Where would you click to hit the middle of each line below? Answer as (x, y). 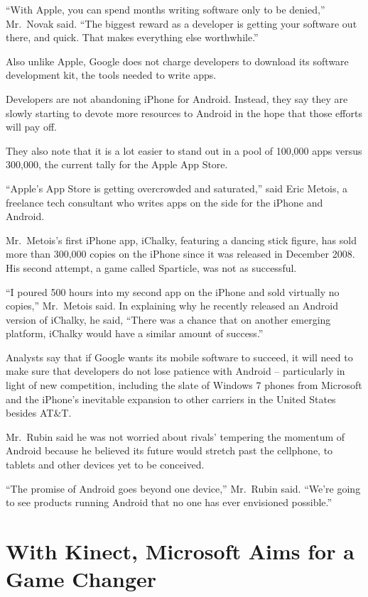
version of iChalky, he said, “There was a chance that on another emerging (168, 319)
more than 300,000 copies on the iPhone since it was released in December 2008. (180, 254)
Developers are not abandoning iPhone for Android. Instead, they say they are (177, 98)
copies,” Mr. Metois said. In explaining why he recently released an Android (172, 306)
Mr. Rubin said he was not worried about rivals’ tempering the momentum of (175, 436)
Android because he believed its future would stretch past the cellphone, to (169, 450)
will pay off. (31, 127)
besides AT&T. (39, 413)
